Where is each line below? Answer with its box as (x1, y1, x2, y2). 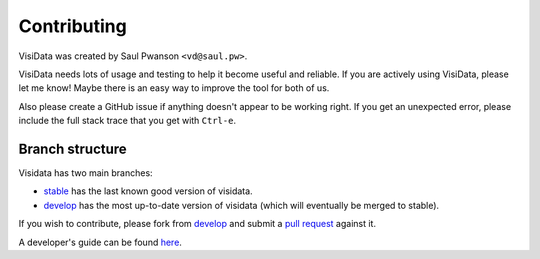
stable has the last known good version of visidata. (43, 185, 254, 197)
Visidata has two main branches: (18, 167, 154, 179)
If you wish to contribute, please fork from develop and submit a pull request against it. (18, 218, 377, 230)
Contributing (18, 15, 127, 37)
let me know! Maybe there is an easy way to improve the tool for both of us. (18, 82, 330, 94)
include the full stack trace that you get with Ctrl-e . (18, 115, 237, 127)
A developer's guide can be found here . (18, 236, 182, 248)
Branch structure (18, 140, 127, 157)
